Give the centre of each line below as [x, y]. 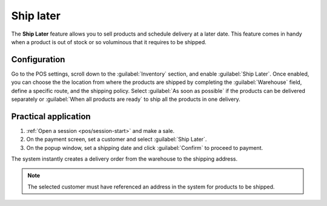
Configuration [38, 60]
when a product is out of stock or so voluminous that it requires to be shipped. [109, 42]
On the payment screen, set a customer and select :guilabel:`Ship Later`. [117, 140]
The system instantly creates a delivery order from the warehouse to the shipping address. [124, 159]
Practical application [51, 116]
